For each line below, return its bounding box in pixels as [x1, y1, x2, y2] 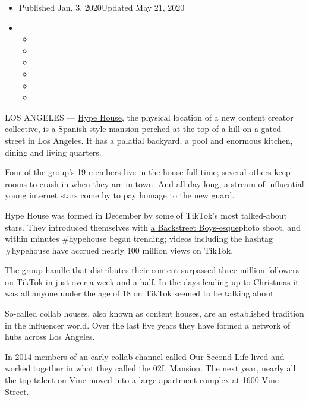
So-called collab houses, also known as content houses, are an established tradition [5, 307, 304, 320]
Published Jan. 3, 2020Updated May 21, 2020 [18, 1, 185, 13]
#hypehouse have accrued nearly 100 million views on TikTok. [5, 244, 234, 256]
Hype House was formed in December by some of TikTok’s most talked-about [5, 209, 288, 221]
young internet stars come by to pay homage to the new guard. [5, 189, 235, 201]
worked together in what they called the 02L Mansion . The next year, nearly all [5, 362, 296, 374]
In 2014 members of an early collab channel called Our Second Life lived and [5, 350, 285, 362]
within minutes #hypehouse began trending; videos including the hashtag [5, 232, 273, 245]
